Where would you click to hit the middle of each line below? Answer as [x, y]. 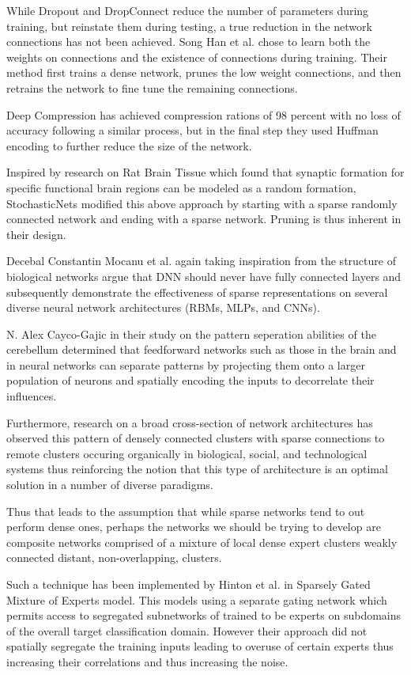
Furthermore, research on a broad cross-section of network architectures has [190, 422]
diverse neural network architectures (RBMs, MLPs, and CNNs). [163, 307]
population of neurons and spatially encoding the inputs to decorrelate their [190, 380]
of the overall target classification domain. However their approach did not [187, 630]
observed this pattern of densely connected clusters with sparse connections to [196, 438]
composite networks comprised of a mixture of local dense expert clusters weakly [202, 542]
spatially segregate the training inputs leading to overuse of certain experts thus [200, 646]
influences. [32, 396]
